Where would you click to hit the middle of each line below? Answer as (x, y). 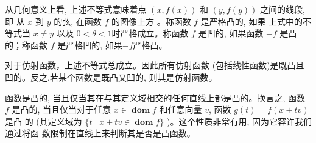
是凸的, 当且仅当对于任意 (61, 109)
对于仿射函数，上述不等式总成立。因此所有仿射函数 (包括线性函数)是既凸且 (155, 65)
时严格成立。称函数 (150, 33)
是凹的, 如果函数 (231, 33)
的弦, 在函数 (78, 21)
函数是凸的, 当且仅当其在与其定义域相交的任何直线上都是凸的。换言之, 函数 (155, 97)
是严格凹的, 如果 (90, 45)
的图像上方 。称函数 (151, 21)
